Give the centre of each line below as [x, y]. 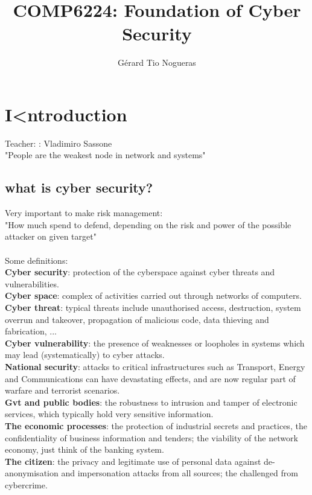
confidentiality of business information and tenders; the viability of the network [151, 437]
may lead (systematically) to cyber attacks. [85, 355]
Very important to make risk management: [84, 213]
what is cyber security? [79, 187]
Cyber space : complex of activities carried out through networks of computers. [153, 295]
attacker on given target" [51, 236]
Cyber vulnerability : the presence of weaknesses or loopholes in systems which [155, 343]
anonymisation [32, 473]
